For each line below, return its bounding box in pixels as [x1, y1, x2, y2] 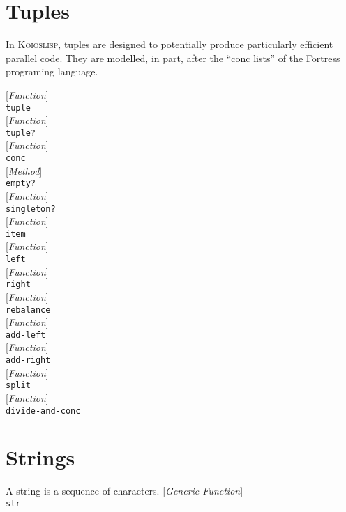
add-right [6, 355, 51, 365]
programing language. [6, 64, 98, 79]
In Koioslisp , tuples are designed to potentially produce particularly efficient [6, 37, 333, 52]
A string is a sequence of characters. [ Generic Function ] [6, 483, 243, 498]
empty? [6, 178, 36, 189]
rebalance [6, 304, 51, 315]
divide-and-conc [6, 405, 81, 416]
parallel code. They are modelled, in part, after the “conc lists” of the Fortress [6, 50, 340, 65]
